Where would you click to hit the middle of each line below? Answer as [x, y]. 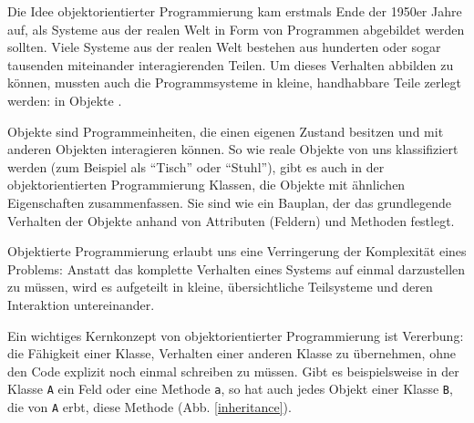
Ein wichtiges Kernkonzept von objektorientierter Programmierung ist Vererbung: [236, 335]
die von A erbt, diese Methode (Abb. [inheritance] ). [149, 406]
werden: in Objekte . [65, 100]
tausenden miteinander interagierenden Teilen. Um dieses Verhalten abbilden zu [231, 64]
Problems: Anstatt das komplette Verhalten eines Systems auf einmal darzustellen [237, 268]
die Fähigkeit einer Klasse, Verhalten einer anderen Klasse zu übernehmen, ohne [232, 353]
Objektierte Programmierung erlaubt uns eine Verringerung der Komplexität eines [237, 251]
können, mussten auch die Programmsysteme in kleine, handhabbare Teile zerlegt [235, 83]
